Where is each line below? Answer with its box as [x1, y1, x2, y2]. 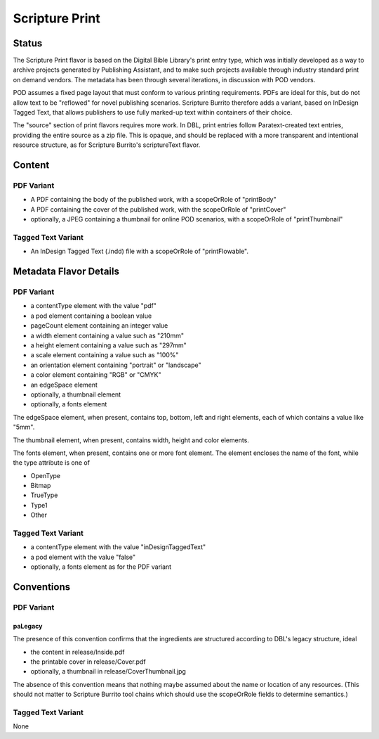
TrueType [30, 491, 58, 499]
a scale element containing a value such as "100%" [30, 351, 179, 359]
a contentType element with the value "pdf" [30, 302, 157, 310]
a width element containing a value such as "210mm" [30, 331, 185, 340]
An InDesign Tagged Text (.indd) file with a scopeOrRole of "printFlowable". [30, 247, 249, 256]
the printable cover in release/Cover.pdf [30, 657, 147, 666]
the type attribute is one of [13, 458, 91, 467]
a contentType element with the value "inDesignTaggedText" [30, 543, 206, 551]
